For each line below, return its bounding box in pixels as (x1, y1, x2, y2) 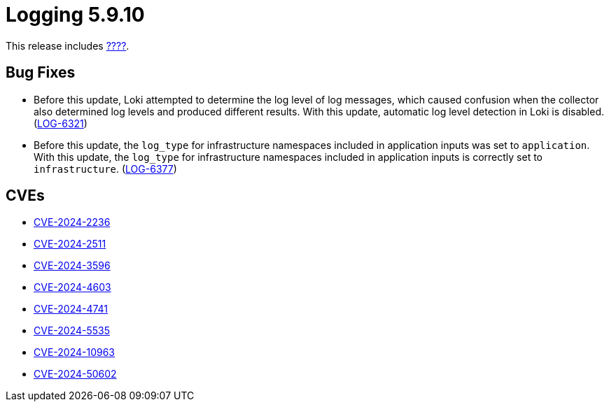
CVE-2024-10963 (34, 346, 115, 359)
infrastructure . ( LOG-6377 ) (34, 162, 177, 175)
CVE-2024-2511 (34, 238, 106, 250)
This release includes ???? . (6, 39, 129, 52)
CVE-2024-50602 (34, 368, 117, 380)
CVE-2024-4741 (34, 303, 108, 315)
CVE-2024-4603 (34, 281, 111, 294)
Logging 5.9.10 (6, 3, 145, 27)
